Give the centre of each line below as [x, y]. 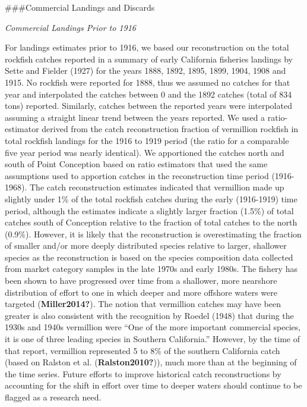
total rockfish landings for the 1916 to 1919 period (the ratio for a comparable [147, 140]
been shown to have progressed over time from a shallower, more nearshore [141, 281]
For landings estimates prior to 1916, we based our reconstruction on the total [147, 47]
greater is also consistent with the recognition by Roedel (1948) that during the [149, 315]
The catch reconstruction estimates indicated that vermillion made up [157, 187]
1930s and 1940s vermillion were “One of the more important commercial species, [153, 327]
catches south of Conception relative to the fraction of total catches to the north [151, 222]
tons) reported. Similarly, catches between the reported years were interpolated [148, 106]
